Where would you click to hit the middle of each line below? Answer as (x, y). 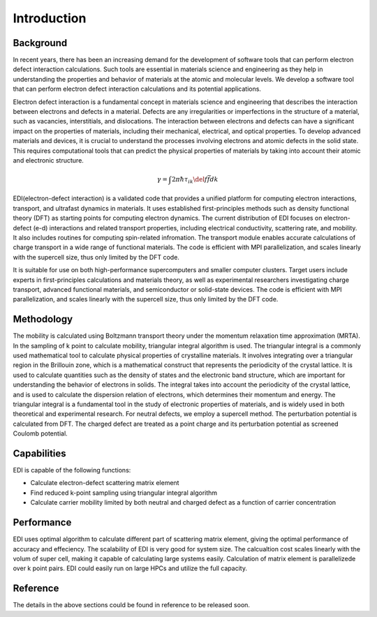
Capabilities (39, 453)
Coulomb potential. (40, 433)
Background (40, 43)
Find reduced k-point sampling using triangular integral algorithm (124, 493)
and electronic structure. (48, 160)
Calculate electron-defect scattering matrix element (105, 483)
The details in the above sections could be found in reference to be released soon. (132, 605)
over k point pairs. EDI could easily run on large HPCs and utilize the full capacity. (130, 568)
